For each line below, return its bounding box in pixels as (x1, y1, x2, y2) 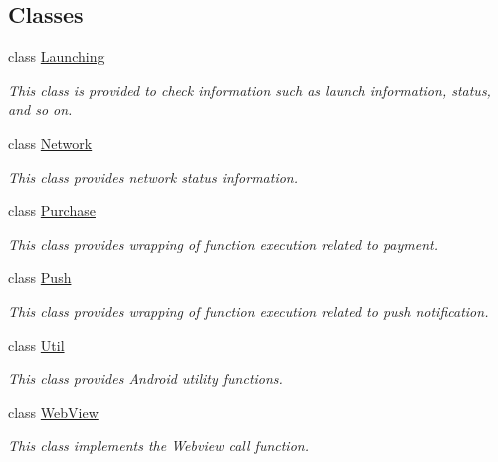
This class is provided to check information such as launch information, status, (8, 79, 491, 100)
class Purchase (8, 200, 96, 221)
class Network (8, 132, 93, 153)
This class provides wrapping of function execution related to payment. (8, 233, 438, 254)
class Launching (8, 46, 105, 67)
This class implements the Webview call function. (8, 435, 309, 456)
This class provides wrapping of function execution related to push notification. (8, 300, 489, 321)
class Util (8, 334, 65, 355)
